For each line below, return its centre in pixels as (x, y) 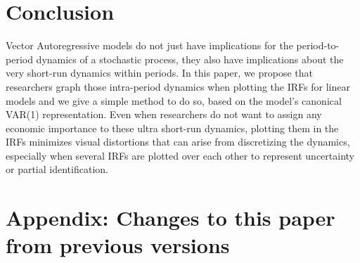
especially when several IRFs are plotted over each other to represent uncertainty (180, 155)
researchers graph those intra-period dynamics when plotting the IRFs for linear (178, 86)
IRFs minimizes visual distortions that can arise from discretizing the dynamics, (178, 142)
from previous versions (118, 245)
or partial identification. (57, 169)
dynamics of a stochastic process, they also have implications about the (190, 59)
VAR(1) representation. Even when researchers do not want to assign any (164, 114)
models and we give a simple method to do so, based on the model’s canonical (174, 100)
